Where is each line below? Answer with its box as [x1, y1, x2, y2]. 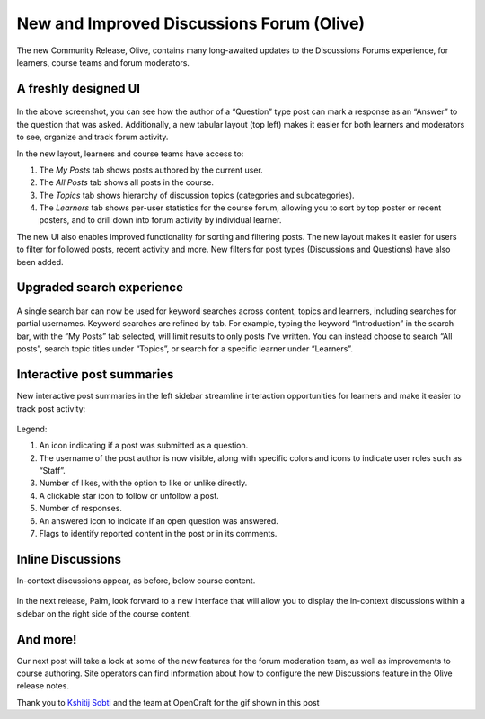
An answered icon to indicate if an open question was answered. [39, 515, 278, 526]
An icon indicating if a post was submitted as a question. [39, 440, 249, 451]
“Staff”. [39, 466, 66, 476]
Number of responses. [39, 503, 123, 514]
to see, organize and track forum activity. [16, 131, 169, 143]
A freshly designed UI [16, 81, 141, 96]
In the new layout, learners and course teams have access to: [16, 148, 244, 159]
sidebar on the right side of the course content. [16, 608, 192, 619]
